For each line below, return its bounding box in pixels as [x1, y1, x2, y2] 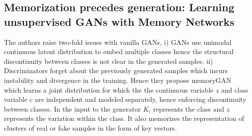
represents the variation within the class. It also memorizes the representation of [4, 113, 244, 123]
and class [221, 84, 249, 95]
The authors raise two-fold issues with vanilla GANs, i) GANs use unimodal [4, 37, 231, 47]
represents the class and [153, 103, 225, 114]
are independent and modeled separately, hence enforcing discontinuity [35, 94, 247, 104]
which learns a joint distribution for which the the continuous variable [4, 84, 213, 95]
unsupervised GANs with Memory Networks [4, 14, 234, 29]
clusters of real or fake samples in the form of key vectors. [4, 122, 177, 133]
